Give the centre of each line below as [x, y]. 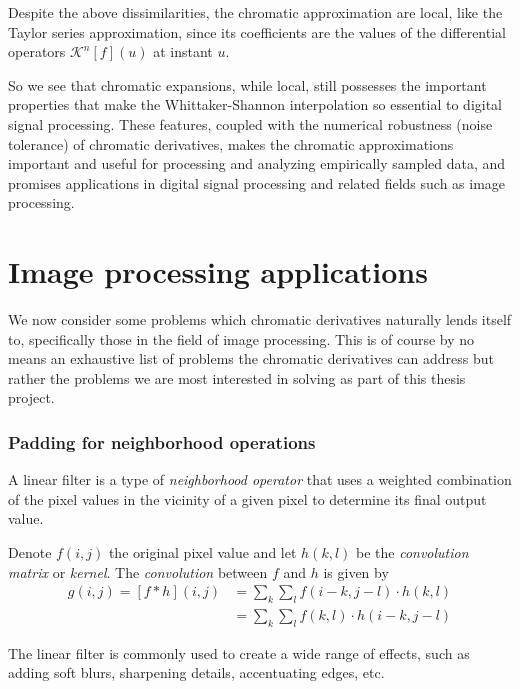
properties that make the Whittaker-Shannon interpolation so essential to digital [255, 104]
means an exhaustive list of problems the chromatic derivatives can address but [251, 358]
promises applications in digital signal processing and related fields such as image [257, 182]
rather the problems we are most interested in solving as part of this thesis [237, 377]
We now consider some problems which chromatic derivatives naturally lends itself [260, 319]
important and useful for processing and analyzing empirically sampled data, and [257, 163]
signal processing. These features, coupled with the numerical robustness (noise [250, 123]
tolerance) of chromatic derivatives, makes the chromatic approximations [231, 143]
